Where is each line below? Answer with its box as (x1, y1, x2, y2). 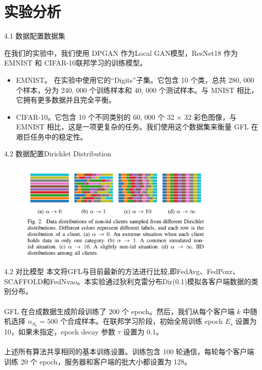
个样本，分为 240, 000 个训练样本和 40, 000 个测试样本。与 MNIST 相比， (16, 84, 258, 95)
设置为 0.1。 (123, 326, 163, 337)
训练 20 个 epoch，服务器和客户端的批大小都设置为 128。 (4, 356, 192, 366)
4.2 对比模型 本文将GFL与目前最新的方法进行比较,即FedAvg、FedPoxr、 (4, 266, 240, 277)
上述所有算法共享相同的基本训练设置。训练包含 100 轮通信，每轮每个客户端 (4, 346, 254, 357)
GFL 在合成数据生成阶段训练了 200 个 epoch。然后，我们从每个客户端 (4, 306, 235, 316)
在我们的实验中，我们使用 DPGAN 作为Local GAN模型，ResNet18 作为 (4, 47, 238, 58)
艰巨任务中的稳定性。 (16, 131, 87, 142)
